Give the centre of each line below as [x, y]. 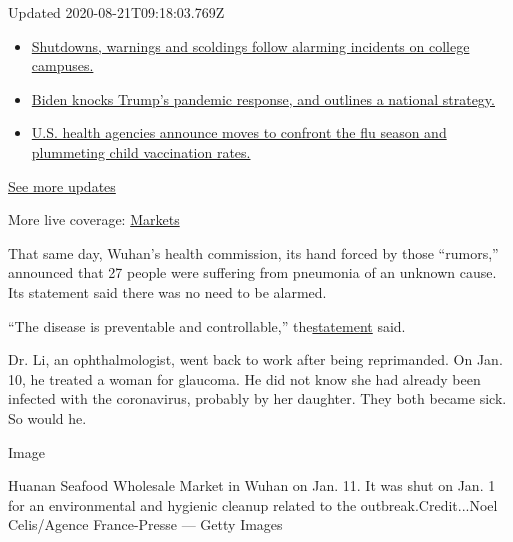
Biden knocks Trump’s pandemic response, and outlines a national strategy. [263, 98]
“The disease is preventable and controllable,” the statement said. [207, 325]
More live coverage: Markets [94, 219]
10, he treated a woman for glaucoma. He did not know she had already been [244, 378]
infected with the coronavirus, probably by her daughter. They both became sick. [257, 398]
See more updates [62, 185]
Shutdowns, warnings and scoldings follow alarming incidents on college [250, 45]
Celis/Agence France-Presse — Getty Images [145, 524]
